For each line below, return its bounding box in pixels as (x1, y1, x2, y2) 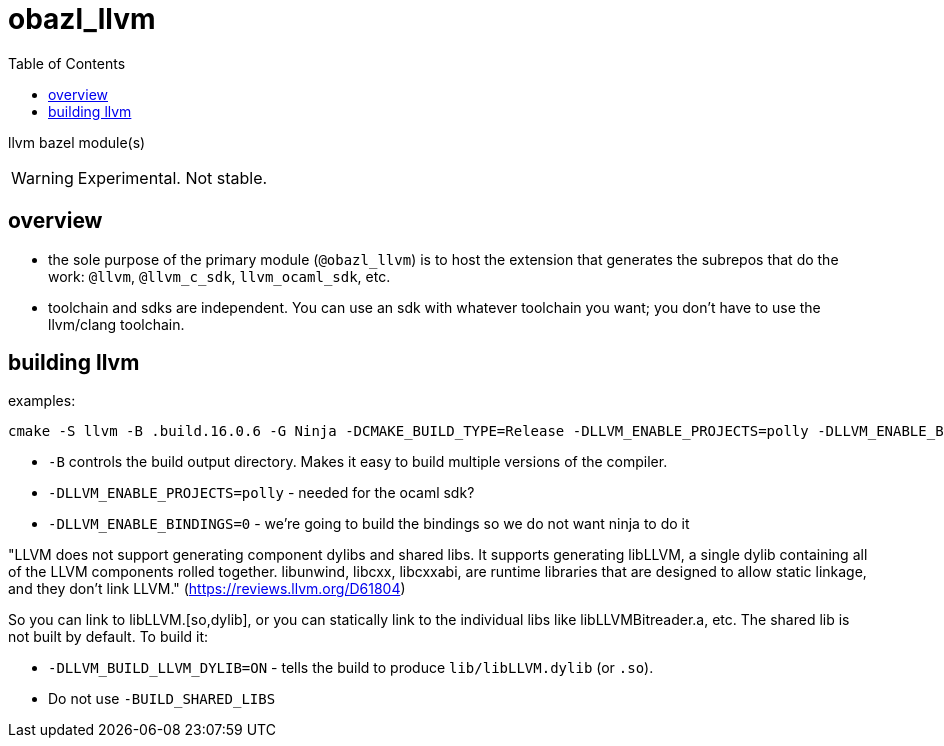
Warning (11, 167, 74, 188)
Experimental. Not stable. (77, 167, 268, 188)
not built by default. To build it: (8, 628, 209, 646)
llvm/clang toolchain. (48, 315, 185, 333)
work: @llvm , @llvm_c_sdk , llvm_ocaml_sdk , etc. (48, 267, 391, 285)
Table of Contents (8, 54, 126, 72)
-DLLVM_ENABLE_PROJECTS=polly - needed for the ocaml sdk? (48, 484, 475, 502)
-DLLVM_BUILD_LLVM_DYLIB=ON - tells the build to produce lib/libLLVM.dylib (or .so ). (48, 659, 654, 677)
